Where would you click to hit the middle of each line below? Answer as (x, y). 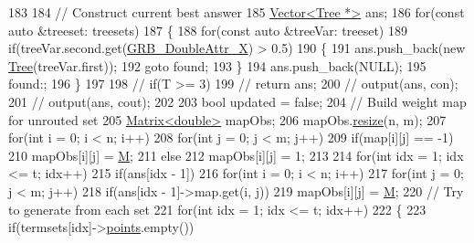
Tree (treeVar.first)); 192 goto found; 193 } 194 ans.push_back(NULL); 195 (217, 65)
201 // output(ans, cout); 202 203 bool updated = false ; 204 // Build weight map (237, 101)
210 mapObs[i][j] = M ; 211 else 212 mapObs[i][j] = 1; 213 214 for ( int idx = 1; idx (236, 155)
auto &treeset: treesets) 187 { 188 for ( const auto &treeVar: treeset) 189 (208, 30)
